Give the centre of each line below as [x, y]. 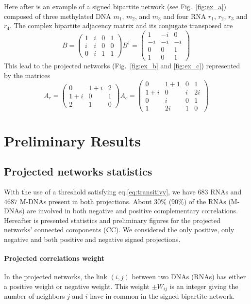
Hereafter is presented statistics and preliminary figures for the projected [112, 220]
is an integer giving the [204, 286]
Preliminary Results [72, 140]
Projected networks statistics [78, 171]
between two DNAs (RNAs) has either [189, 277]
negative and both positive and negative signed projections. [92, 239]
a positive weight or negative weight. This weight [77, 286]
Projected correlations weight [54, 258]
